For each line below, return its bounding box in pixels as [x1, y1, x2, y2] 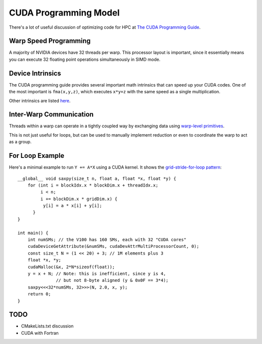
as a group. [9, 139, 32, 145]
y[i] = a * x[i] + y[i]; [43, 203, 102, 208]
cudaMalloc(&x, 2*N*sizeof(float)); [27, 264, 115, 270]
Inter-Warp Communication [9, 110, 94, 119]
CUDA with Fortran [21, 330, 59, 336]
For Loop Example [9, 152, 65, 160]
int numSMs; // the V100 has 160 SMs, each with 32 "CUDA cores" [27, 237, 187, 242]
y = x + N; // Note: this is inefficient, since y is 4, [27, 271, 166, 276]
